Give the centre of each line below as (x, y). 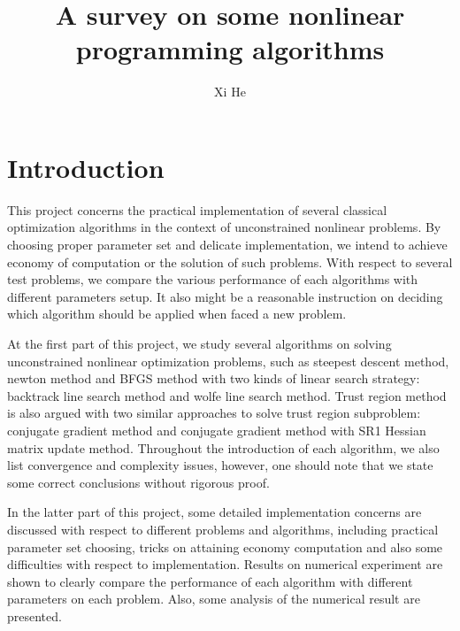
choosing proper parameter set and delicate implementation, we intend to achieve (227, 245)
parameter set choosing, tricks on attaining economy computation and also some (225, 546)
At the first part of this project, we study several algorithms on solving (199, 343)
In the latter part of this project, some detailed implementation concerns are (215, 512)
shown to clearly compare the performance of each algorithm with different (210, 581)
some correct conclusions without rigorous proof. (138, 482)
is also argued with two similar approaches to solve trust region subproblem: (214, 413)
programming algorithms (230, 49)
